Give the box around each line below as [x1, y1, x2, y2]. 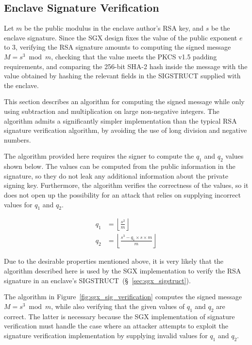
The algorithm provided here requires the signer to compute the [4, 151, 194, 161]
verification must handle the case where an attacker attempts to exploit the [4, 321, 228, 331]
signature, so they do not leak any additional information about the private [4, 170, 228, 181]
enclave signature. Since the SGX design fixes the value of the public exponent [4, 32, 237, 42]
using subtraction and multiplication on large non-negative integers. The [4, 106, 219, 116]
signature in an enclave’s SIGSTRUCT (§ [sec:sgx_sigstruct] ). [4, 275, 191, 285]
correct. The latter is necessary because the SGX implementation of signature [4, 311, 235, 321]
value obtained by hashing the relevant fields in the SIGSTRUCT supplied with [4, 71, 241, 81]
